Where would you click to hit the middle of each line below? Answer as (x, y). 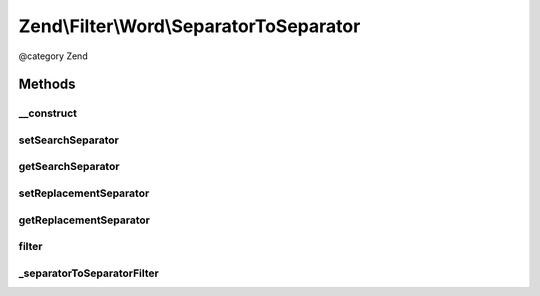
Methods (47, 84)
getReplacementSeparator (84, 220)
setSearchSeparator (68, 140)
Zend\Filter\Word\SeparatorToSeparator (189, 26)
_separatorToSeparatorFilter (88, 273)
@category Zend (53, 56)
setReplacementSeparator (84, 193)
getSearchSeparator (69, 167)
